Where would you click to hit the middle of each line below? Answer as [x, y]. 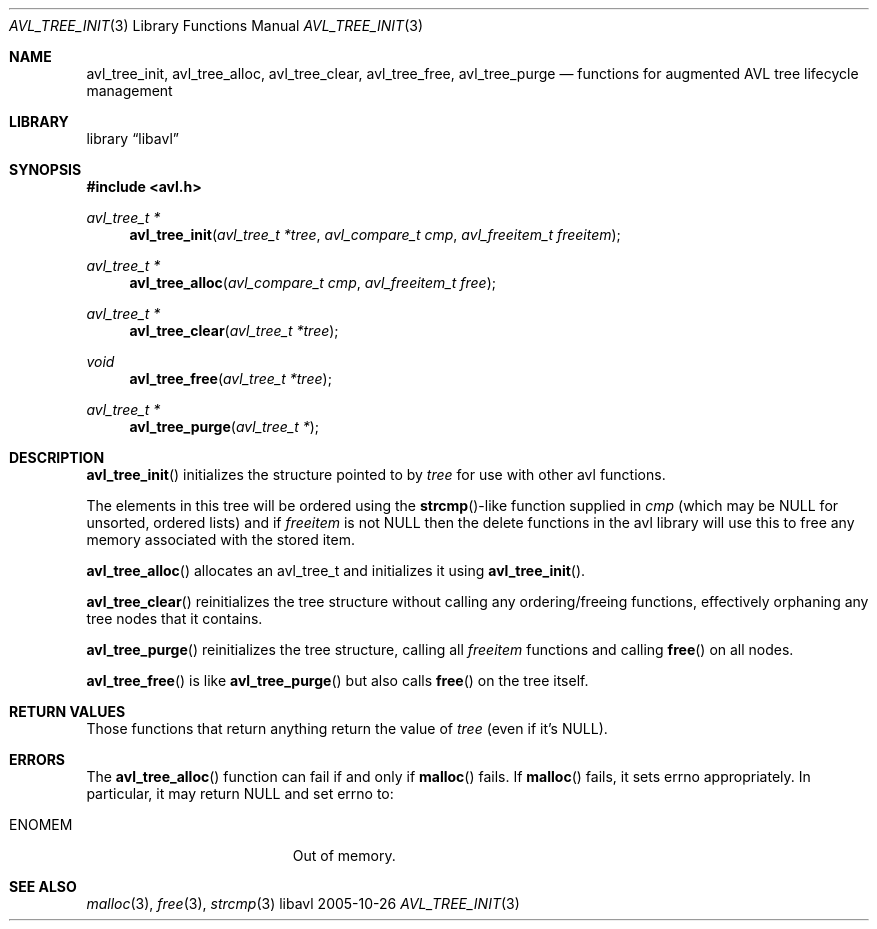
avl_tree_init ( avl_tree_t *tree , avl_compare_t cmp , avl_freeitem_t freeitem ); [375, 234]
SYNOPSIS [45, 169]
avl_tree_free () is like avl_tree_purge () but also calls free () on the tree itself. [337, 680]
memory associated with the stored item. [221, 539]
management [129, 90]
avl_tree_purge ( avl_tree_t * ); [224, 426]
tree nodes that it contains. [174, 618]
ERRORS [37, 759]
